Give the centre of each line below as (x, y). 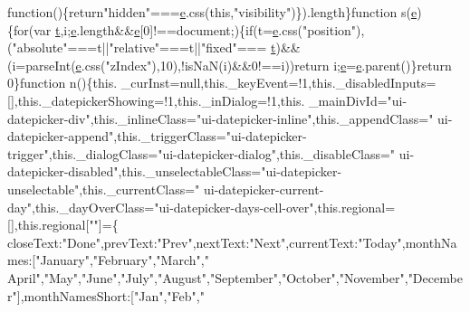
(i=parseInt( (42, 65)
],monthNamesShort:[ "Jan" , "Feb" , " (110, 295)
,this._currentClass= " (139, 189)
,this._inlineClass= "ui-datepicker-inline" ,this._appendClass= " (262, 118)
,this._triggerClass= (170, 136)
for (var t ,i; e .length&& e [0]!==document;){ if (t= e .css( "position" (185, 29)
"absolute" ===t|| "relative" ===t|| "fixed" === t (144, 47)
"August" (182, 277)
